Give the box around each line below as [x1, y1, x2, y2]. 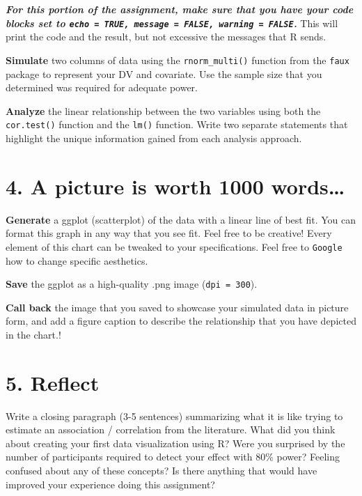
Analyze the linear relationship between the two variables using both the [6, 103, 321, 118]
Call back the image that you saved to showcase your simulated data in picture [6, 300, 349, 314]
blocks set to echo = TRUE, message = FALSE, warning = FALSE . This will [6, 15, 338, 30]
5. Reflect [6, 368, 100, 396]
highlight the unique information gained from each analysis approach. [6, 130, 302, 145]
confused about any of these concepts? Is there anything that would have [6, 463, 317, 478]
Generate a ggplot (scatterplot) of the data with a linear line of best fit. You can [6, 212, 356, 226]
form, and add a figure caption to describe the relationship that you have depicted [6, 313, 356, 328]
